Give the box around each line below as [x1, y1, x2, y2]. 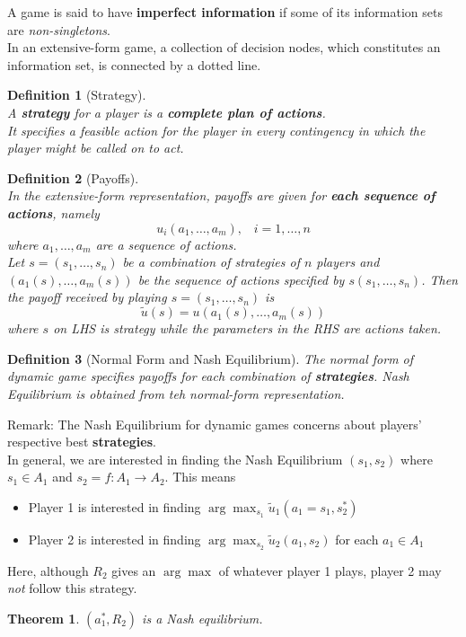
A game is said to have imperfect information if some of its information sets [7, 3, 443, 21]
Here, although [7, 561, 89, 579]
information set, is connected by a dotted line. [7, 55, 261, 74]
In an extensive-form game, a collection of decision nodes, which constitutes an [7, 38, 441, 57]
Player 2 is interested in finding [28, 529, 201, 548]
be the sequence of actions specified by [137, 270, 345, 288]
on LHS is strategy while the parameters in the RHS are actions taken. [53, 319, 442, 338]
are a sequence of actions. [95, 234, 237, 253]
